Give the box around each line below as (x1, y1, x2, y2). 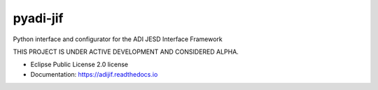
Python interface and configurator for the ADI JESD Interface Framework (13, 35, 223, 43)
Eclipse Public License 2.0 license (30, 60, 129, 69)
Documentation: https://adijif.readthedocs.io (30, 70, 158, 78)
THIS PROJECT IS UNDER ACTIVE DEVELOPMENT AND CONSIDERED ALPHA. (13, 47, 239, 56)
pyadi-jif (13, 10, 64, 26)
